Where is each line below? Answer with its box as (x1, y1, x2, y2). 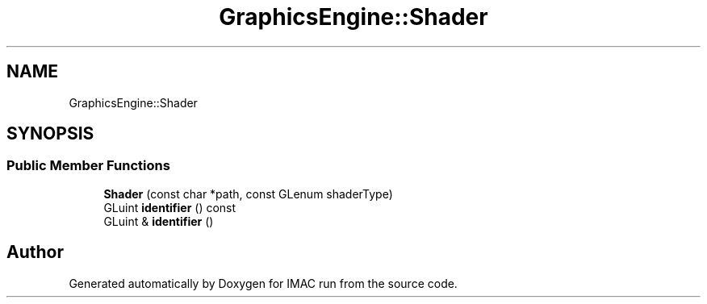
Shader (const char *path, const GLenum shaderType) (103, 186, 393, 201)
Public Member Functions (6, 157, 170, 174)
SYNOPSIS (6, 123, 94, 144)
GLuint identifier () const (103, 200, 236, 214)
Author (6, 242, 64, 263)
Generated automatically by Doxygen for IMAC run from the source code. (69, 276, 458, 290)
